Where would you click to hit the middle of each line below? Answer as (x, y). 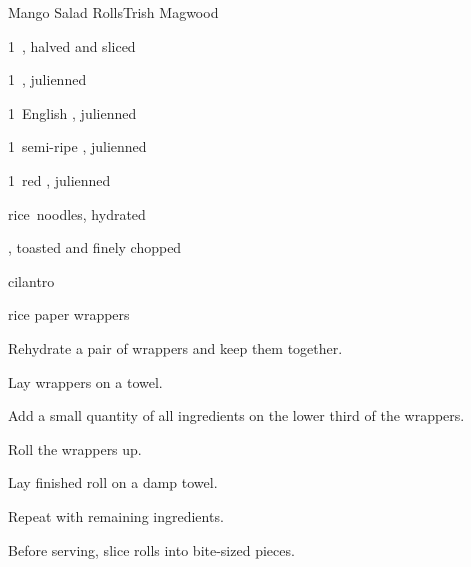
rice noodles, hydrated (77, 213)
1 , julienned (47, 79)
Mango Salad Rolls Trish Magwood (113, 12)
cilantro (31, 280)
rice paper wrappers (69, 314)
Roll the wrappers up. (75, 448)
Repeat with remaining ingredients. (116, 515)
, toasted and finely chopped (95, 247)
